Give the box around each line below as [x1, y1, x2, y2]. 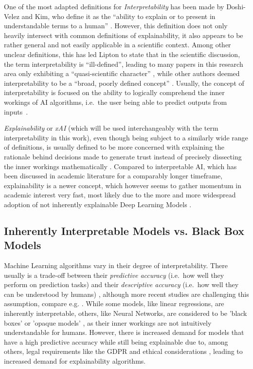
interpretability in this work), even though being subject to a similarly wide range [4, 132, 248, 142]
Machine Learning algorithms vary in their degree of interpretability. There [4, 260, 228, 271]
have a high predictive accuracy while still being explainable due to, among [4, 336, 228, 347]
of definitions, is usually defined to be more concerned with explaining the [4, 142, 225, 152]
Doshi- [226, 1, 246, 11]
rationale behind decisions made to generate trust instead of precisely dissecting [4, 151, 242, 161]
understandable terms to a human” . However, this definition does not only [4, 20, 228, 31]
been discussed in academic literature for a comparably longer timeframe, [4, 171, 223, 181]
